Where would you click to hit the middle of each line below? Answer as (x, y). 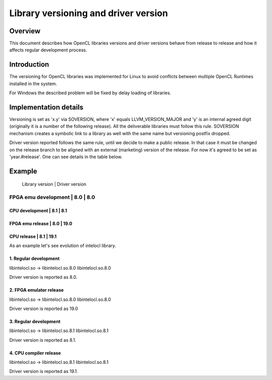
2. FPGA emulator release (37, 290)
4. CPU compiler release (35, 353)
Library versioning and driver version (89, 13)
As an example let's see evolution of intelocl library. (63, 246)
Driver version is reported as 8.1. (43, 340)
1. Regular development (35, 259)
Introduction (29, 65)
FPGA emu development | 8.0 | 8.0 (52, 198)
